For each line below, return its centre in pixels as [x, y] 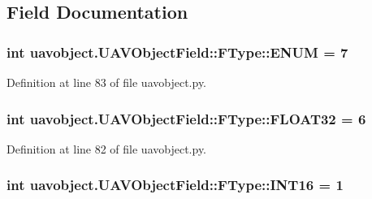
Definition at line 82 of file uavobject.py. [107, 148]
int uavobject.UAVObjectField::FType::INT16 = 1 [175, 185]
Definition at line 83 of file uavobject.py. [107, 82]
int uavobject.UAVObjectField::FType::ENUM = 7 [177, 52]
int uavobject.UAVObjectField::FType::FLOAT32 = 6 [186, 118]
